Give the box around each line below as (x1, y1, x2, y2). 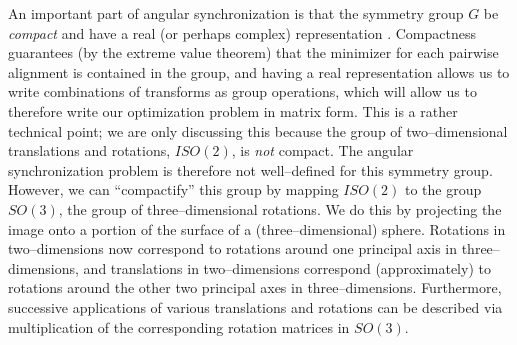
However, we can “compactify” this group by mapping (8, 179, 339, 200)
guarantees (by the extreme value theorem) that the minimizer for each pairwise (8, 42, 499, 63)
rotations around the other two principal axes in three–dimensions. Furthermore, (8, 277, 502, 298)
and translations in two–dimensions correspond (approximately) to (83, 257, 491, 278)
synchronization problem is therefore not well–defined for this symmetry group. (8, 159, 493, 180)
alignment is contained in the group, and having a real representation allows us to (8, 61, 510, 82)
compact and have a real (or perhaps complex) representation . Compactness (8, 22, 476, 43)
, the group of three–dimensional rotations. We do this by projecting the (58, 198, 502, 219)
